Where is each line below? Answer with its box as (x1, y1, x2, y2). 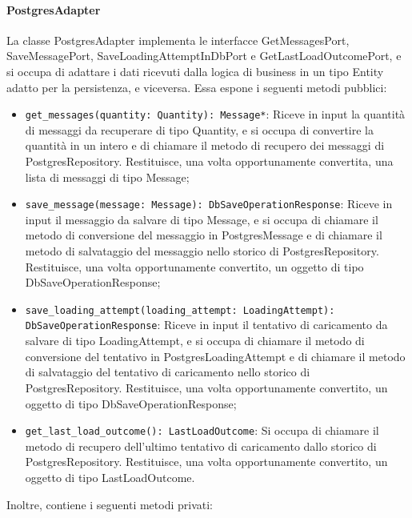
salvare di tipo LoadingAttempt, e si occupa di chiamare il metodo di (25, 332, 365, 349)
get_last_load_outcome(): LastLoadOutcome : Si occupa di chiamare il (25, 422, 379, 439)
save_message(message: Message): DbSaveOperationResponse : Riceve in (25, 195, 393, 212)
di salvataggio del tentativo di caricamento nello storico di (25, 363, 310, 380)
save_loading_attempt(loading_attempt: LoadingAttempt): (25, 304, 335, 316)
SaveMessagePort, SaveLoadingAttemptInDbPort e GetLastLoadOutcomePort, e (6, 47, 402, 64)
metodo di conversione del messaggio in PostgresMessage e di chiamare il (25, 227, 382, 243)
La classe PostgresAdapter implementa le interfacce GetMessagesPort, (6, 31, 350, 48)
